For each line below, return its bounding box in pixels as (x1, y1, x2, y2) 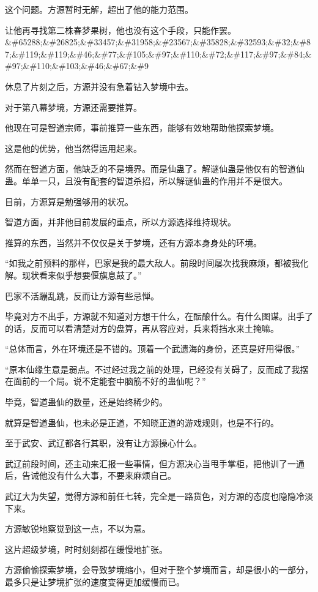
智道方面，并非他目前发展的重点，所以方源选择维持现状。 (5, 215, 236, 228)
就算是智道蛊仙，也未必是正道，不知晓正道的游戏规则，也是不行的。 (5, 416, 279, 429)
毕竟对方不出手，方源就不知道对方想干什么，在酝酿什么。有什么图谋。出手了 (5, 310, 313, 323)
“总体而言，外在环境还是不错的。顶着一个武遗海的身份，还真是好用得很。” (5, 342, 300, 355)
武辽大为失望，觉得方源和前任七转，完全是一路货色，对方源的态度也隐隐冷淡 (5, 490, 313, 503)
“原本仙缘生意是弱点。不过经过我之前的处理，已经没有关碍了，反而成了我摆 (5, 362, 309, 375)
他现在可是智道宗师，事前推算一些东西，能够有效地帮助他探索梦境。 (5, 121, 279, 134)
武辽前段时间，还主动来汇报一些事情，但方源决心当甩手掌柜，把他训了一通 (5, 457, 305, 470)
